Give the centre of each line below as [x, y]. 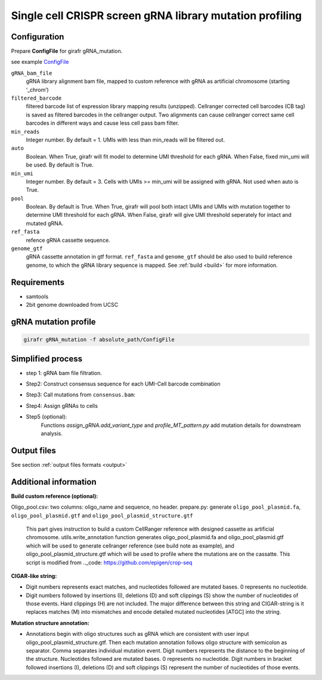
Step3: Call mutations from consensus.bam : [81, 395]
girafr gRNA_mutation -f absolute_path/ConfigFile [99, 340]
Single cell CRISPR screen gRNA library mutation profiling [157, 16]
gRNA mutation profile [53, 321]
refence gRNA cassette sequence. [68, 240]
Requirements [38, 282]
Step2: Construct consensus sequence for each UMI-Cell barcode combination [123, 384]
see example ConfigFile [40, 62]
